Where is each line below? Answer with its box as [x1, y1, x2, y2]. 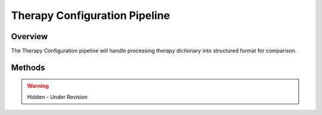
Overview [11, 31, 48, 41]
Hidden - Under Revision [27, 93, 88, 100]
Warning [27, 82, 49, 90]
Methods [11, 62, 45, 72]
